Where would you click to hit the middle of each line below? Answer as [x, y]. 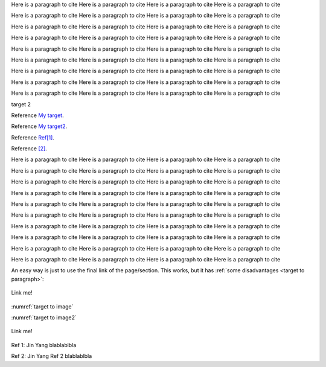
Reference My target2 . [39, 126]
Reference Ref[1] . [33, 137]
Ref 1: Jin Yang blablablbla [44, 345]
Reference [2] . [29, 148]
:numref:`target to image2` [44, 318]
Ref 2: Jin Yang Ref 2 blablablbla [52, 356]
